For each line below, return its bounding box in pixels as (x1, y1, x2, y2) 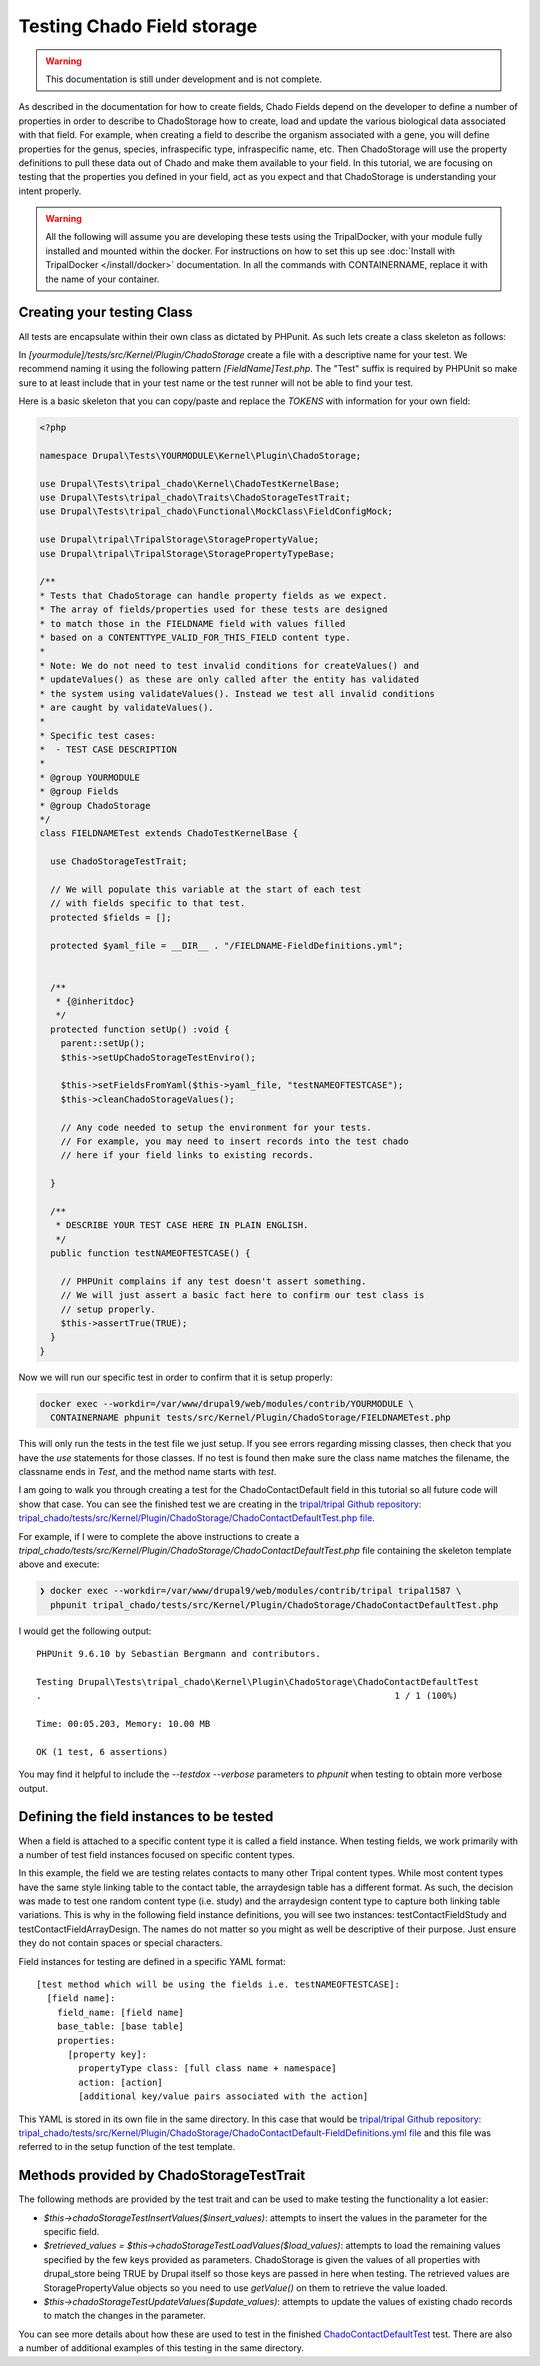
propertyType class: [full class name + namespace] (78, 2063, 337, 2074)
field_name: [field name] (56, 2006, 185, 2018)
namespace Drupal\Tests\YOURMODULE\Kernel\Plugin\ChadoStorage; (39, 450, 362, 461)
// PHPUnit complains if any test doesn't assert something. (60, 1275, 367, 1287)
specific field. (43, 2226, 100, 2237)
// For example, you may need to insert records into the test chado (60, 1136, 409, 1147)
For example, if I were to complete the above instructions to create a (18, 1530, 300, 1542)
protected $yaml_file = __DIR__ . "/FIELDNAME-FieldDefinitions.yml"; (50, 940, 404, 951)
